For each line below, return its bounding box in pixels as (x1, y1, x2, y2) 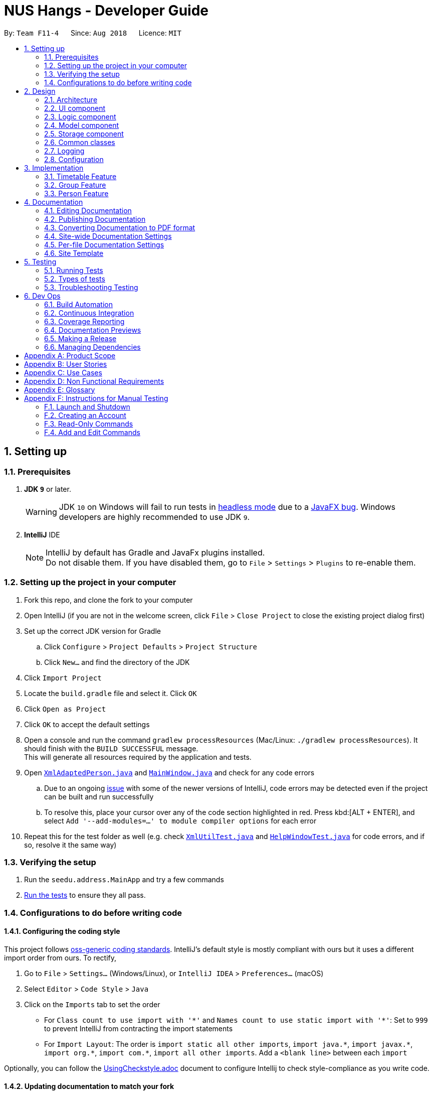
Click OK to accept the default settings (24, 720, 150, 729)
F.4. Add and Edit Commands (44, 428, 140, 437)
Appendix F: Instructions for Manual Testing (24, 393, 168, 402)
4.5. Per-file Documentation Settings (44, 240, 164, 249)
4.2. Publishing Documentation (44, 214, 146, 223)
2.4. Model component (44, 120, 119, 129)
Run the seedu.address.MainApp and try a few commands (24, 875, 224, 884)
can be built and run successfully (44, 792, 154, 801)
